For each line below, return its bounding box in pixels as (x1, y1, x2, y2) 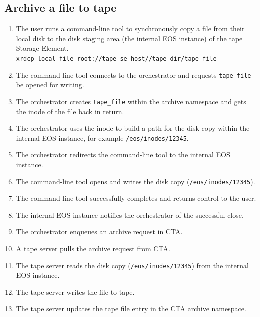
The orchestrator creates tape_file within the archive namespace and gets (16, 96, 246, 106)
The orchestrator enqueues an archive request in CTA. (16, 226, 183, 237)
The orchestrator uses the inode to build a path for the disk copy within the (16, 123, 250, 133)
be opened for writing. (16, 79, 84, 90)
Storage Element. (16, 43, 69, 53)
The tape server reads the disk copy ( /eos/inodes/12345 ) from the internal (16, 260, 249, 270)
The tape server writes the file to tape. (16, 286, 135, 297)
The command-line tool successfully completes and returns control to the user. (16, 193, 256, 203)
